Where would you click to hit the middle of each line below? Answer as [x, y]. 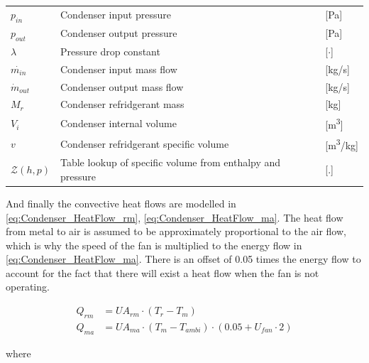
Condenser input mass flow [119, 69]
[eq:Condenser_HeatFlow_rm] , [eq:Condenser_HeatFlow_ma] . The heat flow [175, 217]
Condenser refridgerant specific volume [145, 143]
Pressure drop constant [110, 51]
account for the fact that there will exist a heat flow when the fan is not [163, 272]
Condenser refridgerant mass [122, 104]
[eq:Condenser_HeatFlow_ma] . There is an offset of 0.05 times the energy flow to [183, 259]
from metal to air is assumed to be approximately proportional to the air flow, [176, 231]
